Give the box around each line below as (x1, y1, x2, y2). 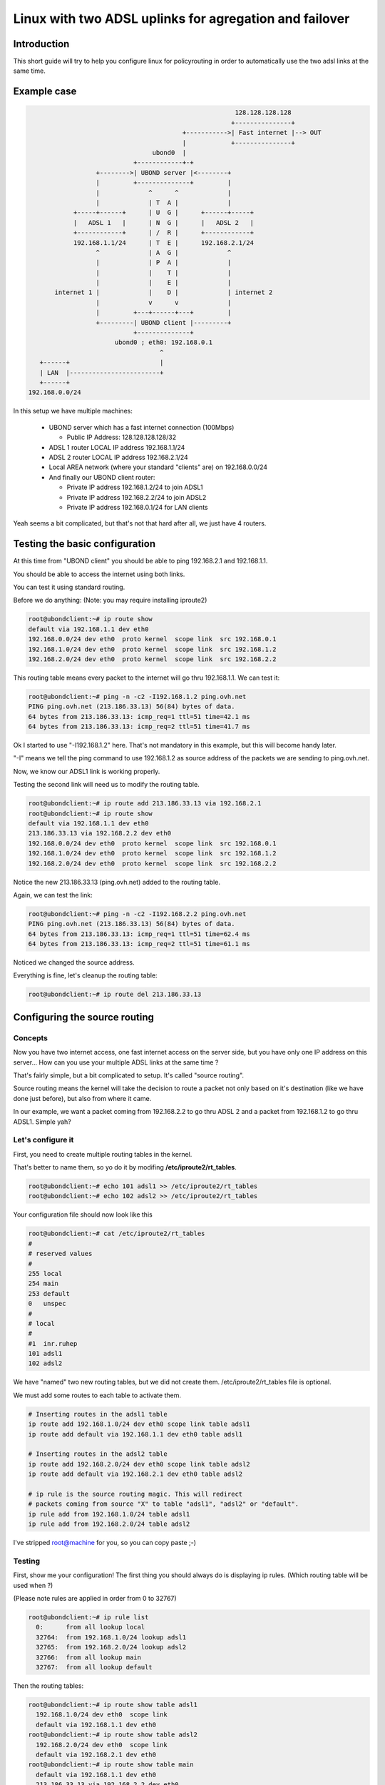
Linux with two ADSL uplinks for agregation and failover (13, 11, 350, 26)
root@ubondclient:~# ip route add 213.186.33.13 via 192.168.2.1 (28, 800, 262, 808)
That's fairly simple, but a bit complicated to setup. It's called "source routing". (13, 1071, 245, 1080)
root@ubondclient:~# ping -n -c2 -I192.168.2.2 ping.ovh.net (28, 910, 247, 917)
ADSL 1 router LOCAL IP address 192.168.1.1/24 (48, 443, 185, 451)
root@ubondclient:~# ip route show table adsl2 (28, 1731, 197, 1739)
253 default (28, 1289, 71, 1297)
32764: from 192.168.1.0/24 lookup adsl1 (36, 1633, 187, 1641)
